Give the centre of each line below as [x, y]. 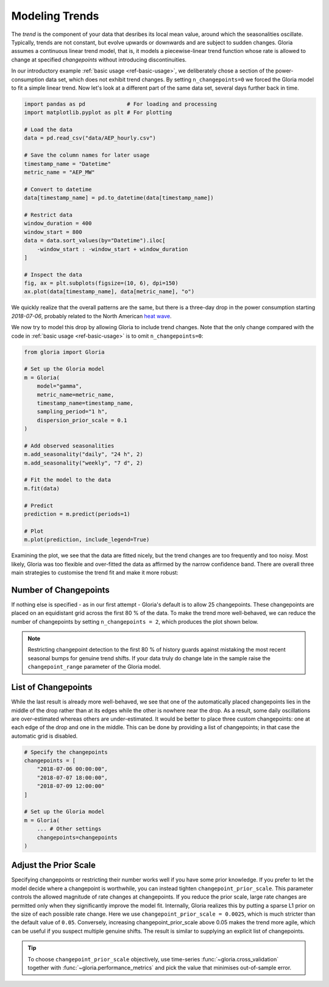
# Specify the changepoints [66, 752]
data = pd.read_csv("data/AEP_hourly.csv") [90, 138]
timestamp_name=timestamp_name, [85, 403]
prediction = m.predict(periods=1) [77, 514]
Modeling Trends [55, 16]
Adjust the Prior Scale [53, 865]
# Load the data [48, 130]
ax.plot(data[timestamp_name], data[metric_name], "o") [109, 292]
